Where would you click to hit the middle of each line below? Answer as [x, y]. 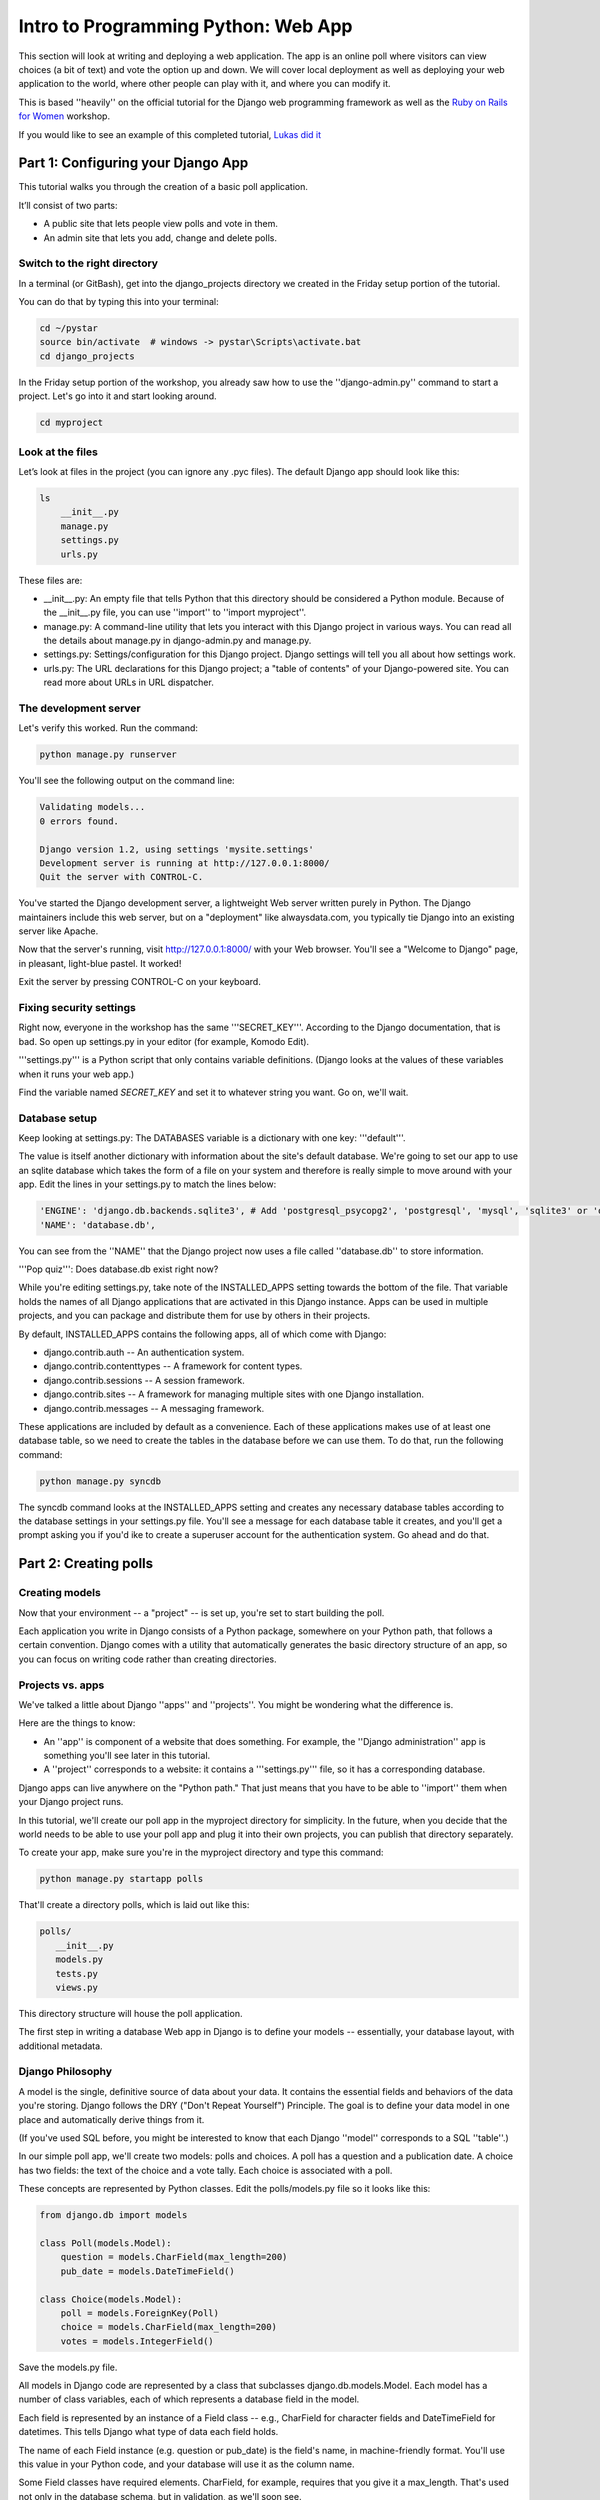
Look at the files [58, 452]
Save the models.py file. [68, 2367]
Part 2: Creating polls [86, 1563]
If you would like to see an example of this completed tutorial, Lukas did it [170, 134]
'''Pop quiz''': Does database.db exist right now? [118, 1269]
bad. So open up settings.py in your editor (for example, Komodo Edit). [164, 1041]
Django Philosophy [65, 2072]
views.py [77, 1987]
